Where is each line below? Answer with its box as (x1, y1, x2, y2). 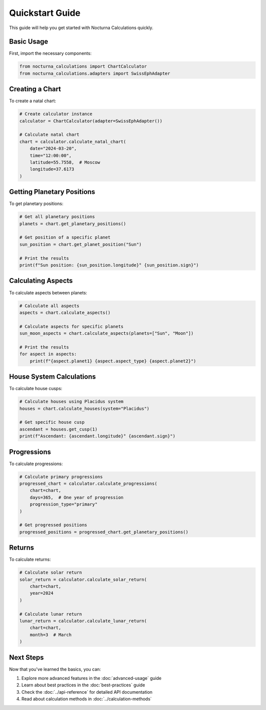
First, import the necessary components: (9, 50, 92, 56)
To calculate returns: (9, 556, 51, 562)
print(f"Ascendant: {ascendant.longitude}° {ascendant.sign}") (19, 434, 176, 439)
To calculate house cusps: (9, 386, 63, 392)
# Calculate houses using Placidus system (19, 399, 124, 404)
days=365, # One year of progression (30, 494, 124, 500)
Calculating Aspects (9, 276, 73, 285)
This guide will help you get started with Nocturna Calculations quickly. (9, 25, 154, 31)
